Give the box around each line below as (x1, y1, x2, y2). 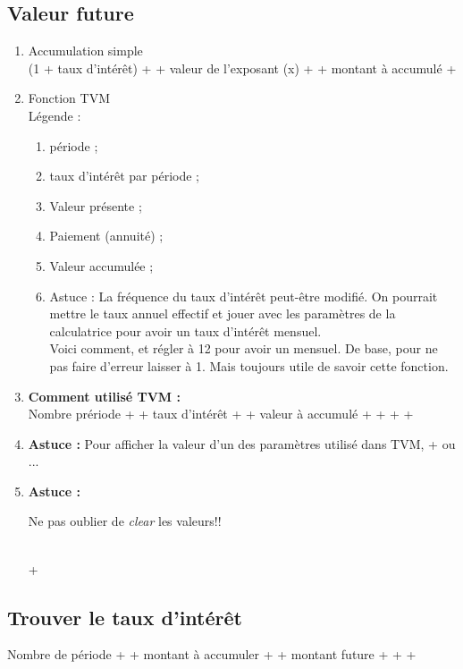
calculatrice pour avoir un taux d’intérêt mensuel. (49, 321, 322, 340)
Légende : (28, 106, 81, 124)
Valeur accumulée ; (49, 256, 154, 275)
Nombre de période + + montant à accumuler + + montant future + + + (7, 645, 417, 664)
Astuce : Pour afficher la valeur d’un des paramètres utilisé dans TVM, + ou (28, 434, 456, 453)
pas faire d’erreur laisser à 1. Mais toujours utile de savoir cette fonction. (49, 356, 449, 375)
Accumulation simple (28, 41, 143, 60)
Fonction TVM (28, 89, 111, 107)
